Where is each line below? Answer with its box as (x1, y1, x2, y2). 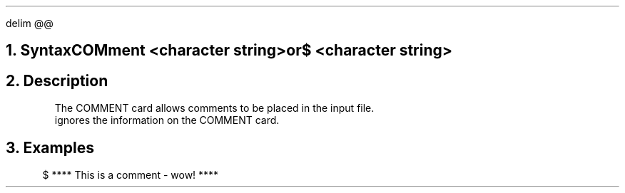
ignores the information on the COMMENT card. (54, 114, 280, 127)
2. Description (6, 71, 108, 90)
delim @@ (6, 17, 54, 29)
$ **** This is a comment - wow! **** (42, 169, 219, 182)
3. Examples (6, 138, 94, 157)
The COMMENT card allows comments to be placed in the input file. (54, 102, 375, 115)
